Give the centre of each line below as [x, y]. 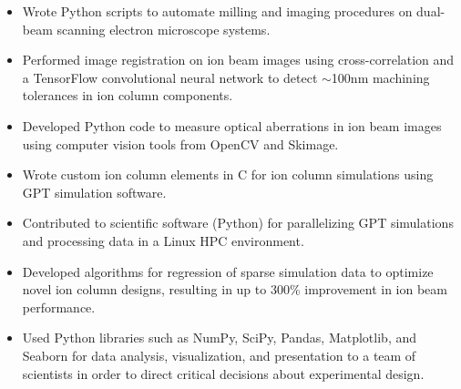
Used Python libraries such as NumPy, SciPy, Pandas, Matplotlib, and [220, 338]
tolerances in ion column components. [128, 95]
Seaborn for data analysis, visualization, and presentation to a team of [219, 355]
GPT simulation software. [94, 192]
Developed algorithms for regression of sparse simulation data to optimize [228, 271]
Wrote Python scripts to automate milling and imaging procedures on [217, 11]
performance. [59, 307]
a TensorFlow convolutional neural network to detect [170, 77]
